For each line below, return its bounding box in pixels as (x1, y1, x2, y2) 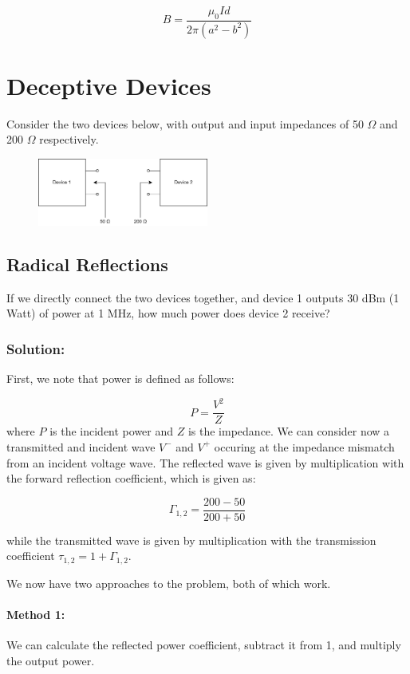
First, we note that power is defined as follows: (6, 370, 235, 387)
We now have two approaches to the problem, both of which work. (6, 574, 331, 591)
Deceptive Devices (6, 69, 211, 101)
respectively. (39, 131, 99, 148)
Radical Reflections (6, 252, 168, 277)
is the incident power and (49, 423, 174, 439)
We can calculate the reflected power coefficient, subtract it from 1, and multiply (6, 637, 401, 653)
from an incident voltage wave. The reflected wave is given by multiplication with (6, 454, 404, 471)
